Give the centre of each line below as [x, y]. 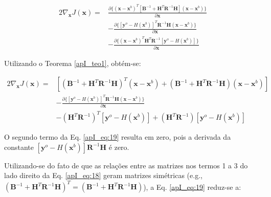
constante [19, 147]
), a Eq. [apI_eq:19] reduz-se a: [192, 187]
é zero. [119, 147]
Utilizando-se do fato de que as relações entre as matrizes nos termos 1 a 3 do [126, 165]
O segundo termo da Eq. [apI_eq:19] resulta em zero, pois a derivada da [118, 137]
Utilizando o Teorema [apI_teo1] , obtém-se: [73, 63]
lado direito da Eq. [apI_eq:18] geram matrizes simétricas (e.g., [103, 175]
